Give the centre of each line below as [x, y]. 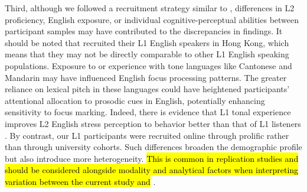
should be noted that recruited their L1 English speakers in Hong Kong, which [147, 42]
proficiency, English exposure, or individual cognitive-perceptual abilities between [152, 19]
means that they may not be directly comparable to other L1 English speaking [147, 54]
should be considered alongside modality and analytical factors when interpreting [152, 170]
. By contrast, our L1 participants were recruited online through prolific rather [147, 135]
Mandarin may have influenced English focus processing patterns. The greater [146, 77]
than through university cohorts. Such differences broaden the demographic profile [153, 147]
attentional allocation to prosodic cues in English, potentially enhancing [135, 100]
